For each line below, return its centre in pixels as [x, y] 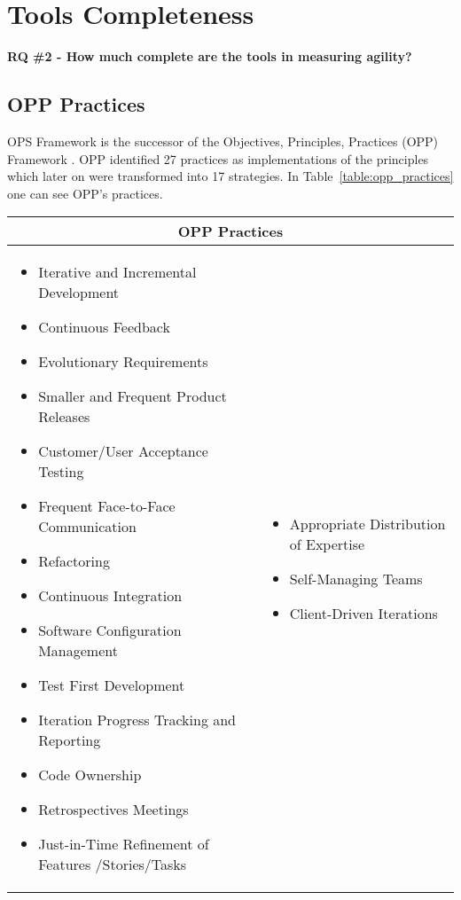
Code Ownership [90, 775]
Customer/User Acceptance [123, 451]
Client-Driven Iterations [363, 613]
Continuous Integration [110, 596]
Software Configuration [110, 630]
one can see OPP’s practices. [85, 193]
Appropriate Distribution [367, 523]
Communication [87, 527]
